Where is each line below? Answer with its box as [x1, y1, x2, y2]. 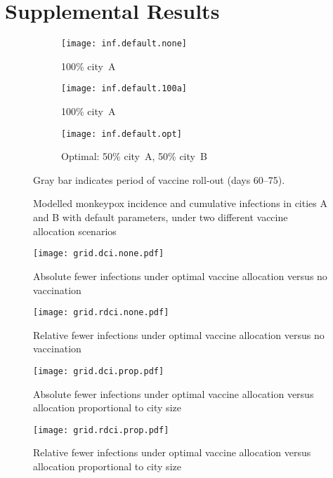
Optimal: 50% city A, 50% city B [61, 149, 207, 164]
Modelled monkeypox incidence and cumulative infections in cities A [33, 196, 327, 211]
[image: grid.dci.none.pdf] [33, 248, 164, 259]
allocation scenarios [33, 223, 117, 238]
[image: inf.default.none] [61, 39, 187, 49]
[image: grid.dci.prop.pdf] [33, 366, 164, 376]
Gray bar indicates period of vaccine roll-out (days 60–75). [33, 172, 285, 187]
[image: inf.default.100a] [61, 84, 187, 94]
